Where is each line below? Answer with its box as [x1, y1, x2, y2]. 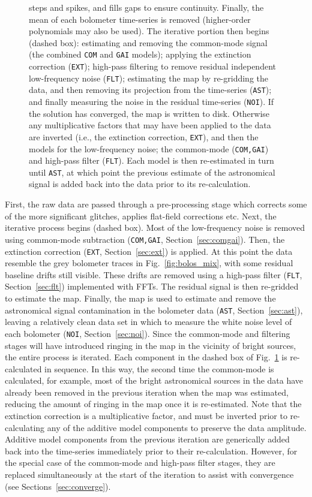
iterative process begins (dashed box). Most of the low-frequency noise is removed [5, 221, 305, 234]
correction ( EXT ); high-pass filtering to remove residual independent [29, 60, 276, 73]
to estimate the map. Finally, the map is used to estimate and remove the [5, 292, 276, 304]
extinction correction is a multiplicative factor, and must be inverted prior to [5, 409, 287, 422]
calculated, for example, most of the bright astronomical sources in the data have [5, 374, 304, 387]
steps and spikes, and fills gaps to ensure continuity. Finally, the [29, 1, 264, 13]
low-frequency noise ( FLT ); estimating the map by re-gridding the [29, 71, 268, 84]
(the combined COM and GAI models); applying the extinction [29, 48, 251, 61]
